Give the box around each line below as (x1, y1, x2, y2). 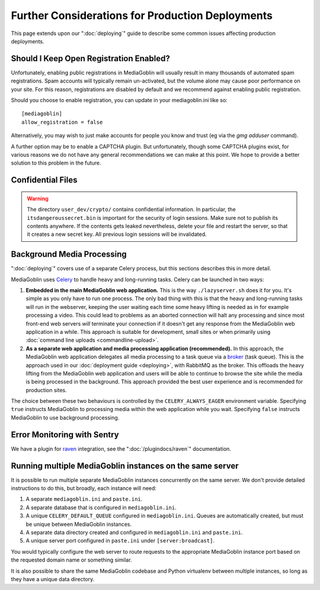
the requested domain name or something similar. (11, 556, 132, 564)
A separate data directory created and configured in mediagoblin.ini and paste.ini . (25, 529, 243, 536)
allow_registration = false (21, 119, 103, 125)
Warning (27, 195, 49, 202)
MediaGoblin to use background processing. (11, 414, 120, 421)
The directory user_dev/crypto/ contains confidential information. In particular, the (27, 206, 236, 213)
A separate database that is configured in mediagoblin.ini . (25, 504, 177, 511)
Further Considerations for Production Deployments (11, 9, 273, 22)
